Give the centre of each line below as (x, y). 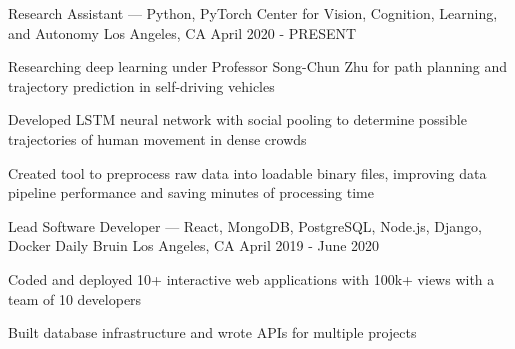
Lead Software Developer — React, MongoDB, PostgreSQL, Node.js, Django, (245, 225)
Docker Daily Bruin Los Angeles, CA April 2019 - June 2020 (194, 245)
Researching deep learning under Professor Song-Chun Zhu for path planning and (258, 66)
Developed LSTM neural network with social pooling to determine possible (237, 119)
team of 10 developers (75, 298)
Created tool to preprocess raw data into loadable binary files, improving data (247, 172)
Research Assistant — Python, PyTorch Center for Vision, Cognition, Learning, (253, 13)
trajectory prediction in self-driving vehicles (141, 85)
